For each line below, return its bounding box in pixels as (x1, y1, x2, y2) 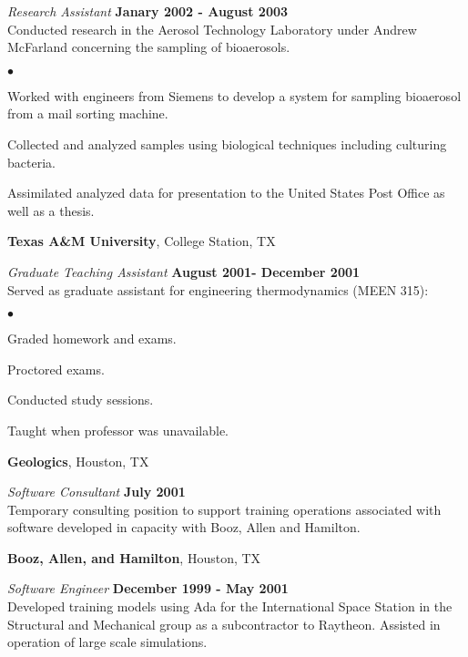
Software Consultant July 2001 (7, 482, 186, 501)
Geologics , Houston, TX (7, 451, 149, 470)
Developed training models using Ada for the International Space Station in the (7, 597, 453, 616)
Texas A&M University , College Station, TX (7, 231, 276, 251)
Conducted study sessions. (7, 390, 154, 409)
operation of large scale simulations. (7, 632, 208, 652)
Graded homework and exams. (7, 329, 177, 348)
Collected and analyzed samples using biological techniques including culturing (7, 134, 447, 153)
